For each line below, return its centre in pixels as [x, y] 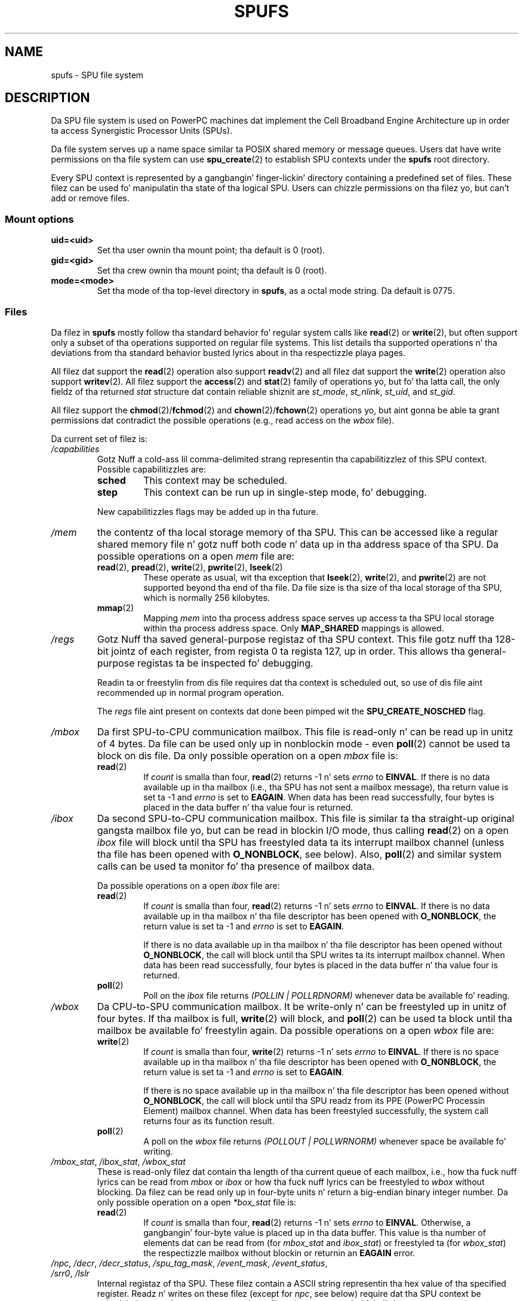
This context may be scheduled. [215, 480]
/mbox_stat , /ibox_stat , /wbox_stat [118, 1161]
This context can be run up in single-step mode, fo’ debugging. [285, 492]
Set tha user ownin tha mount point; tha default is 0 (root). [211, 250]
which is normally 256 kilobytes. [207, 597]
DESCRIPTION [47, 98]
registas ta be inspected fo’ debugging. [225, 663]
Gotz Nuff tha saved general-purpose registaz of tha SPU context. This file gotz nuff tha [295, 639]
